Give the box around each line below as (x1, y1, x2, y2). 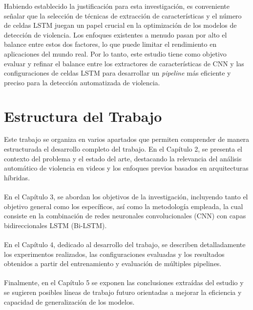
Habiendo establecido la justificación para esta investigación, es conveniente (4, 1, 230, 11)
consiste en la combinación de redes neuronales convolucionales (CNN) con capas (4, 211, 246, 221)
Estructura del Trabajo (4, 106, 162, 126)
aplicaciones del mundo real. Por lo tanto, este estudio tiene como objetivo (4, 48, 227, 58)
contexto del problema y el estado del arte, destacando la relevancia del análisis (4, 153, 242, 163)
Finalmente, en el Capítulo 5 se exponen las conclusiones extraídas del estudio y (4, 277, 244, 288)
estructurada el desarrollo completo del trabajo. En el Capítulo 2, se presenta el (4, 144, 243, 154)
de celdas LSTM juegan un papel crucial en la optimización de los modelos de (4, 20, 237, 30)
